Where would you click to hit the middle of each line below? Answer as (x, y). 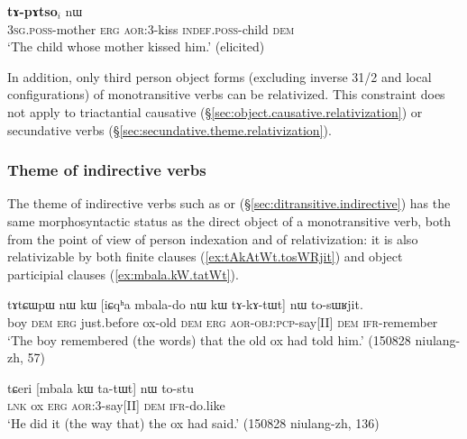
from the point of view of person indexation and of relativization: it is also (213, 238)
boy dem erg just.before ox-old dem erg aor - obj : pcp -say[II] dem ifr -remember (223, 321)
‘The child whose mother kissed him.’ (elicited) (136, 46)
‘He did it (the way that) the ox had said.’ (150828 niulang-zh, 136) (193, 422)
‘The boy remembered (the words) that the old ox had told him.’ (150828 (209, 339)
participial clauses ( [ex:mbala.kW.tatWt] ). (123, 274)
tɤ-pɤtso (32, 11)
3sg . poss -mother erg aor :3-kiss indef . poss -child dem (151, 28)
